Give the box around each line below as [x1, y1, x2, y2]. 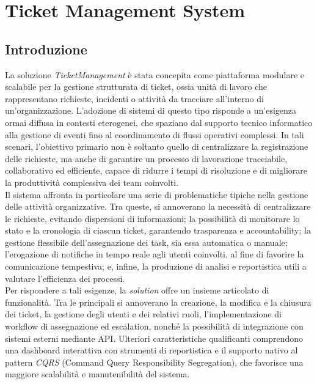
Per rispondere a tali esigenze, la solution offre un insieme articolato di [5, 284, 269, 297]
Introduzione [5, 39, 87, 58]
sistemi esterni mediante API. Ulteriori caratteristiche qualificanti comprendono [5, 331, 304, 344]
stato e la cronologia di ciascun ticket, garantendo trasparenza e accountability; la [5, 224, 311, 237]
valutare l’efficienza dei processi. [5, 271, 125, 284]
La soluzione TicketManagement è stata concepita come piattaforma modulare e [5, 68, 305, 81]
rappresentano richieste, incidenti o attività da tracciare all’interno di [5, 92, 264, 105]
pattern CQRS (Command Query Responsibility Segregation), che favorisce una [5, 355, 304, 368]
